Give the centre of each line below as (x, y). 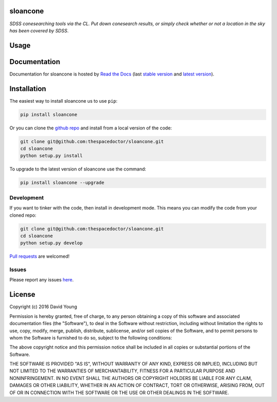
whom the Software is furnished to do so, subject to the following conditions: (91, 338)
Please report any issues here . (42, 280)
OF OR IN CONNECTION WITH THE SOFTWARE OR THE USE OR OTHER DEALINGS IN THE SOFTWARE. (119, 392)
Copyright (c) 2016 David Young (43, 307)
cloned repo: (23, 215)
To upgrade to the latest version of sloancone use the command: (78, 169)
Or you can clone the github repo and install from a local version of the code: (91, 128)
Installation (28, 89)
